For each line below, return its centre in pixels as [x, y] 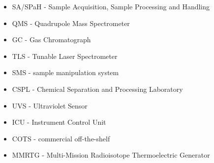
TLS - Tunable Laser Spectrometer [65, 56]
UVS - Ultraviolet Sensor [50, 105]
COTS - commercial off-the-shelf [61, 138]
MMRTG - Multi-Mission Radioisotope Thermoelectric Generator [111, 155]
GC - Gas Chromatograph [51, 40]
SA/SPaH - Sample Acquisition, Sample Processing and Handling [111, 6]
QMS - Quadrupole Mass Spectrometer [71, 23]
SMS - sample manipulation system [65, 72]
